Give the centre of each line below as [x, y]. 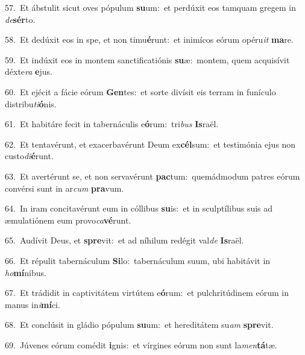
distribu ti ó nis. [31, 103]
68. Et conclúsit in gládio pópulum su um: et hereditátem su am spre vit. [139, 325]
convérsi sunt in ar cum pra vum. [64, 188]
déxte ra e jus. [29, 71]
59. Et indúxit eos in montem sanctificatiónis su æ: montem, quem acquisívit [147, 59]
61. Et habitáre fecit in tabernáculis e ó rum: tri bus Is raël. [112, 124]
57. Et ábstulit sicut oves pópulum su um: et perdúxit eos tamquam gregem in [150, 7]
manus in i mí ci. [33, 304]
